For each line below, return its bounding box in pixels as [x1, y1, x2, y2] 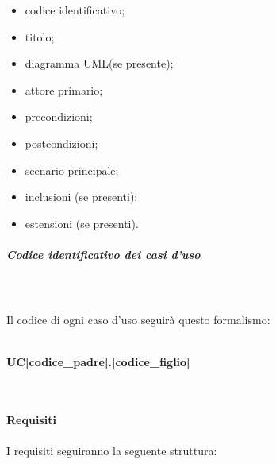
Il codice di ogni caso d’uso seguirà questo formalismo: [6, 311, 270, 328]
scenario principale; [25, 161, 119, 178]
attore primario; [25, 81, 103, 98]
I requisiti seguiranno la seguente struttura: [6, 443, 217, 459]
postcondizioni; [25, 134, 98, 151]
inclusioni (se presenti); [25, 188, 138, 205]
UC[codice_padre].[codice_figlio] [6, 354, 190, 370]
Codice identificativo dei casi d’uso [6, 246, 201, 262]
